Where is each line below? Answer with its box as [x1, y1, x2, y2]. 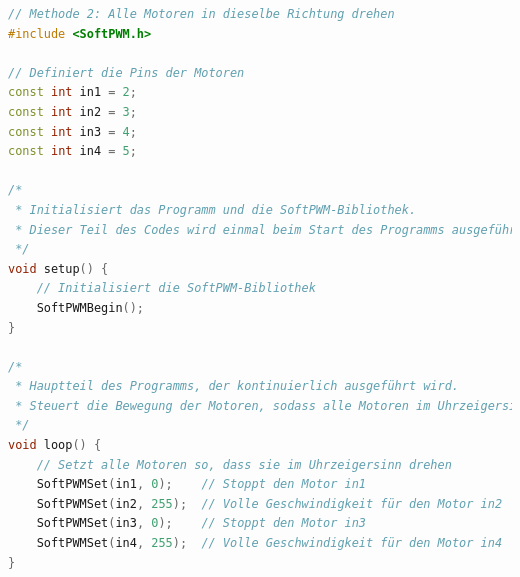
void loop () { [8, 438, 102, 453]
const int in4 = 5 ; [8, 144, 137, 159]
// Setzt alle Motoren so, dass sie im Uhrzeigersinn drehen [36, 457, 452, 472]
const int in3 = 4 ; [8, 124, 137, 139]
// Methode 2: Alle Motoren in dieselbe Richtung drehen [8, 7, 395, 21]
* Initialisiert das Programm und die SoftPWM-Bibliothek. [15, 202, 417, 217]
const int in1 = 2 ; [8, 85, 137, 100]
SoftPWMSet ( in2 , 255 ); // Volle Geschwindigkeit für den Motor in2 [36, 496, 503, 511]
